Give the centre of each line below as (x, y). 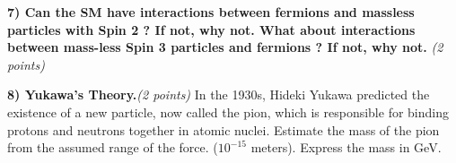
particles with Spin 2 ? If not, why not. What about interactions (211, 29)
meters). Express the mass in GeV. (346, 147)
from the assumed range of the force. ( (113, 147)
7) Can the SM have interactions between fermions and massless (211, 12)
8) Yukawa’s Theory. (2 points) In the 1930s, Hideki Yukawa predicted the (219, 94)
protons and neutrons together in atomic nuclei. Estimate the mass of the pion (224, 129)
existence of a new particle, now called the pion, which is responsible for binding (228, 112)
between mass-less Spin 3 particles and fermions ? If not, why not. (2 (225, 47)
